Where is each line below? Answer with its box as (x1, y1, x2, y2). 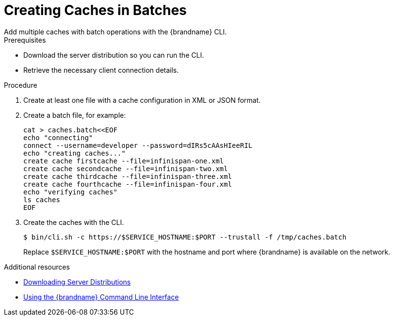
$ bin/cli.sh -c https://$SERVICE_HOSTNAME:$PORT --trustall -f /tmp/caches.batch (23, 233, 346, 241)
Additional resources (4, 262, 70, 271)
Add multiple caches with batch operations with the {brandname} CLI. (4, 27, 227, 36)
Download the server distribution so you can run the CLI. (23, 50, 204, 59)
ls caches (23, 195, 60, 204)
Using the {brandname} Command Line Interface (23, 292, 179, 301)
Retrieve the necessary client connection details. (23, 65, 179, 74)
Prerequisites (4, 35, 46, 44)
